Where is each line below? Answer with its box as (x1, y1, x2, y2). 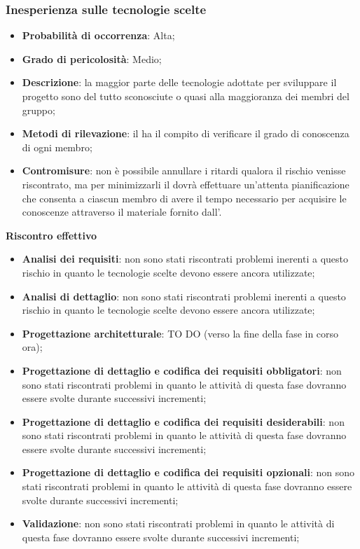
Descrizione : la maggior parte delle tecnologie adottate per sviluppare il (22, 75, 337, 90)
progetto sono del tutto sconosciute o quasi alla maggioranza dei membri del (22, 89, 349, 103)
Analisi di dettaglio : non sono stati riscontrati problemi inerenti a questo (22, 289, 346, 303)
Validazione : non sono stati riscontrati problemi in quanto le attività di (22, 516, 335, 531)
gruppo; (22, 102, 55, 117)
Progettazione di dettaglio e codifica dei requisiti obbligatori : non (22, 363, 342, 377)
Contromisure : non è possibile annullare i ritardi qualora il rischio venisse (22, 163, 346, 178)
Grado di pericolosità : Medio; (22, 51, 162, 66)
